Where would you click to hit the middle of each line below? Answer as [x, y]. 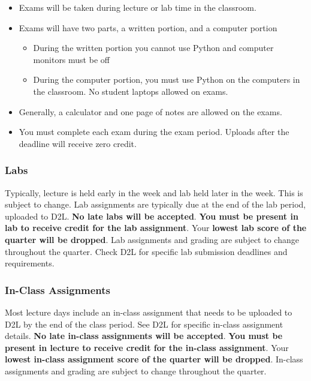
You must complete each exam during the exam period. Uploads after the [154, 132]
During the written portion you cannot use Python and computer [153, 48]
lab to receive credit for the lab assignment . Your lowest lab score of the [156, 228]
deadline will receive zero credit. [78, 143]
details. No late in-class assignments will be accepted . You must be [144, 336]
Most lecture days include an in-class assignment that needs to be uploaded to [149, 312]
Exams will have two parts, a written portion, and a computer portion [148, 27]
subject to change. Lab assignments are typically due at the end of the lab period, [155, 204]
